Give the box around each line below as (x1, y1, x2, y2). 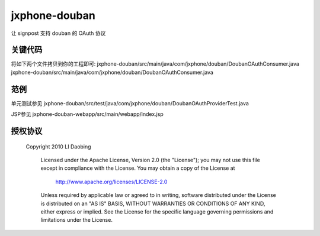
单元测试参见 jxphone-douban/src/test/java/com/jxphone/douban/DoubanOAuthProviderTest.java (11, 99, 249, 106)
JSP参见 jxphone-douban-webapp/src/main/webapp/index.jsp (11, 111, 164, 118)
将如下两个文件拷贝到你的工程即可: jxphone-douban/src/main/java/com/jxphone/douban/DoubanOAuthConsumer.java (11, 60, 299, 67)
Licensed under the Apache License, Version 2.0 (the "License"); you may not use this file (40, 156, 260, 163)
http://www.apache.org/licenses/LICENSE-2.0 (55, 178, 168, 185)
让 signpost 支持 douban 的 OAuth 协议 (11, 30, 106, 37)
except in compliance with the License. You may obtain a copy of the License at (40, 164, 235, 172)
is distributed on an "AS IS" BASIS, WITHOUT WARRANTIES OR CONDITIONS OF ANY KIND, (40, 200, 265, 207)
